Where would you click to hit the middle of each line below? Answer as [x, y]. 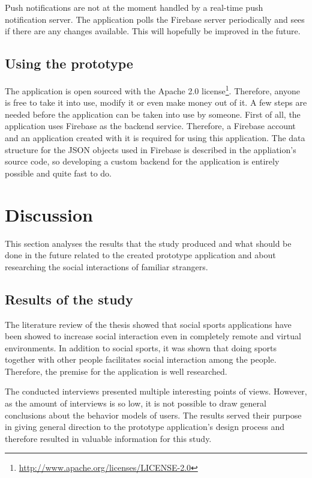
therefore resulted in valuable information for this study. [108, 438]
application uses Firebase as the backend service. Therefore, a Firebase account [150, 126]
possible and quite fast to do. [58, 173]
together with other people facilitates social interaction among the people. [141, 359]
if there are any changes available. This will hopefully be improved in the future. [153, 31]
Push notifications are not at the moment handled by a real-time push [134, 7]
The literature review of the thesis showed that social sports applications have [148, 324]
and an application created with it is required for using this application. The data [155, 138]
